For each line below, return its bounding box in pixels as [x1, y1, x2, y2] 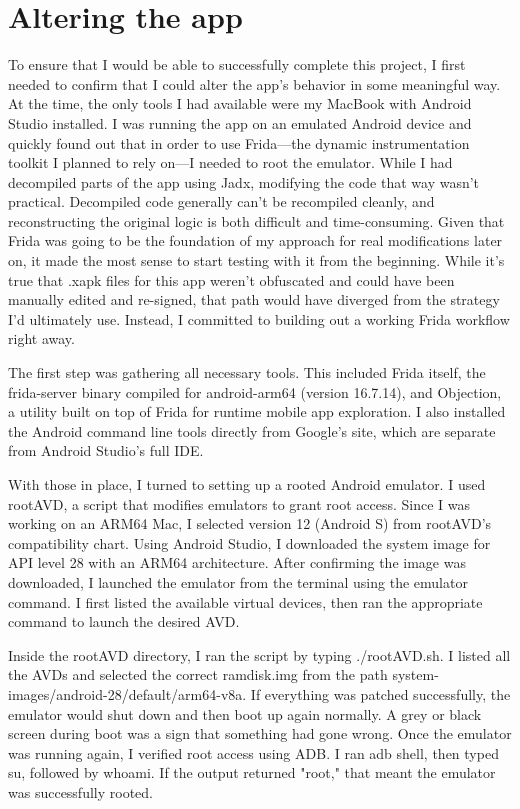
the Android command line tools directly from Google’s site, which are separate [8, 420, 496, 441]
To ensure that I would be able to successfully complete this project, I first [8, 54, 466, 75]
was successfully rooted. [8, 781, 153, 802]
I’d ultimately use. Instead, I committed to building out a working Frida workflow [8, 308, 510, 329]
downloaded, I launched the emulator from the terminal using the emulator [8, 571, 468, 592]
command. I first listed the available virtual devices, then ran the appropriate [8, 591, 483, 612]
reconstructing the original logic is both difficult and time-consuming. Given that [8, 210, 505, 231]
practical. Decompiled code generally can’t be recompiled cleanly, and [8, 191, 435, 212]
